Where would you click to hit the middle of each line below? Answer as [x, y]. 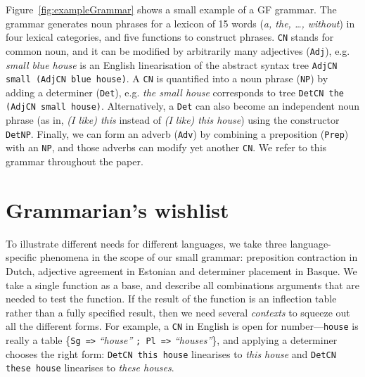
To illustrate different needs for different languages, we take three [146, 243]
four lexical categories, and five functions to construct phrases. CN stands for [170, 37]
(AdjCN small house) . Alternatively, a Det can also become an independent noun [182, 106]
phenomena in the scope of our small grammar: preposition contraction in [199, 257]
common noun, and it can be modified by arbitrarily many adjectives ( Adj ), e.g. [178, 50]
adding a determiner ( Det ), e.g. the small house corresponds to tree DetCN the [175, 92]
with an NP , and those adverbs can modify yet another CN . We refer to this [166, 147]
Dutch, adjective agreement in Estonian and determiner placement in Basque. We [181, 270]
